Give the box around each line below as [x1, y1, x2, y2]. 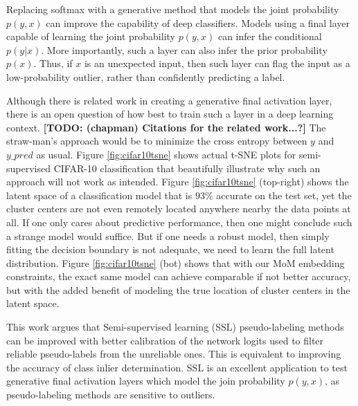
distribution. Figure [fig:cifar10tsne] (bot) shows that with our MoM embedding [6, 255, 345, 270]
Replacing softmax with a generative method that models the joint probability [6, 2, 339, 16]
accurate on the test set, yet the [216, 187, 352, 202]
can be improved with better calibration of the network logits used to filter [6, 333, 324, 347]
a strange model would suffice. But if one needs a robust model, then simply [6, 228, 330, 243]
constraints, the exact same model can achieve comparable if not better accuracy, [6, 269, 351, 284]
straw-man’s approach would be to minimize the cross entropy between [6, 133, 307, 148]
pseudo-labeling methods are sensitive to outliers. [6, 387, 215, 402]
